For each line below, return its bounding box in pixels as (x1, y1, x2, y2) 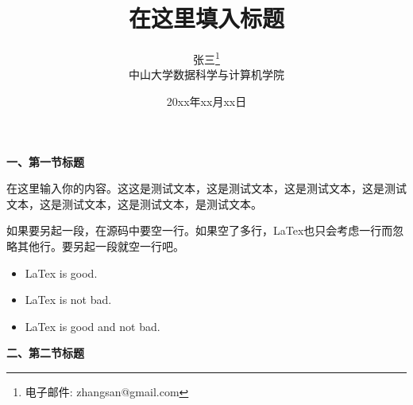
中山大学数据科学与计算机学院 (129, 66, 284, 83)
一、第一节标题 (6, 153, 84, 169)
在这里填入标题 (128, 2, 284, 34)
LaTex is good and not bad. (25, 317, 160, 334)
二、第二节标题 (6, 345, 84, 361)
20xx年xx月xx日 (166, 92, 247, 109)
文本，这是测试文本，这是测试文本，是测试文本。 (6, 195, 262, 212)
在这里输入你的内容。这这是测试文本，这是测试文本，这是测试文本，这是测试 (6, 180, 407, 197)
